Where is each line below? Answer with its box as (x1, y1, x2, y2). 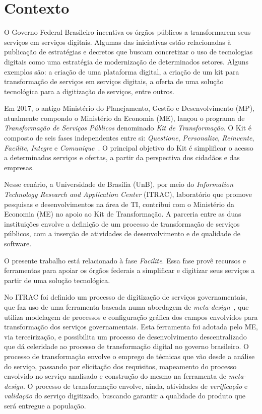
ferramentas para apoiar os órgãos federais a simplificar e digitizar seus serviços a (4, 265, 255, 275)
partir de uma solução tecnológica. (4, 274, 110, 285)
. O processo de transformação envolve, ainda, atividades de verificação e (23, 380, 248, 391)
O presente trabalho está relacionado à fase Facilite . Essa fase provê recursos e (4, 255, 246, 265)
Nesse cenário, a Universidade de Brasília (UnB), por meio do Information (4, 179, 234, 189)
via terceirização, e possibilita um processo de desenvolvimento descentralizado (4, 331, 247, 341)
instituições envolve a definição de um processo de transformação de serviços (4, 218, 240, 229)
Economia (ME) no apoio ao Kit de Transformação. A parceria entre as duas (4, 209, 241, 219)
